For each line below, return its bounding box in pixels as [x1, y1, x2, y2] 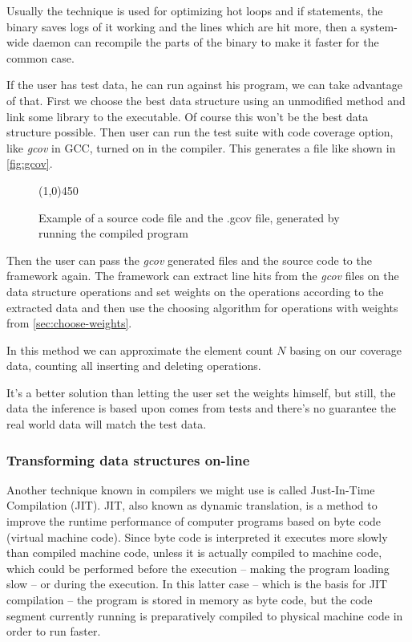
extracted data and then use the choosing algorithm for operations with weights [6, 299, 398, 315]
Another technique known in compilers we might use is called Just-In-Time [6, 481, 375, 498]
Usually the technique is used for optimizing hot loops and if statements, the [6, 2, 383, 18]
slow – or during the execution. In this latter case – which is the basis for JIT [6, 575, 388, 592]
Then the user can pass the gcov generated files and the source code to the [6, 251, 372, 268]
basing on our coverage [289, 341, 402, 358]
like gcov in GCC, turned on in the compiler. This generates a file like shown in [6, 139, 396, 156]
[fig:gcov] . [6, 155, 53, 172]
